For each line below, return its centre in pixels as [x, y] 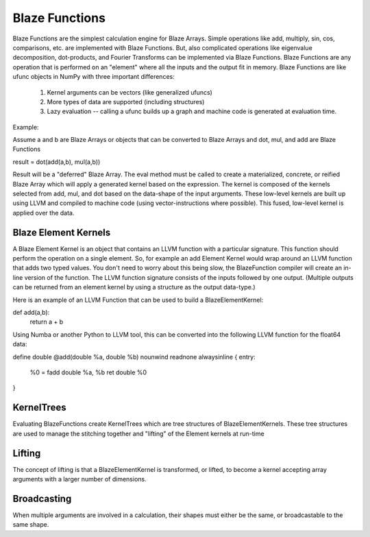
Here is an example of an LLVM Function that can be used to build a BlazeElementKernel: [138, 300]
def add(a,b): [31, 313]
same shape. [31, 525]
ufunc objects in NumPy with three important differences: [94, 77]
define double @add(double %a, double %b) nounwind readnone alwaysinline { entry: [134, 357]
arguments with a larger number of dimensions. [79, 479]
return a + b [47, 322]
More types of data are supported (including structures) [126, 102]
